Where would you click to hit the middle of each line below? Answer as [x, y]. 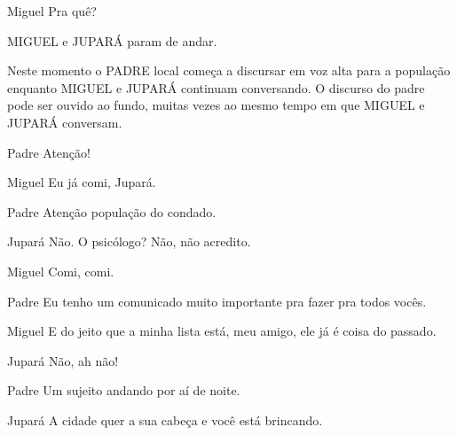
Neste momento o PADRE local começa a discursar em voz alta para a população [229, 70]
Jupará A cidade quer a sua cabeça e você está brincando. [165, 419]
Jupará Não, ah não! [63, 360]
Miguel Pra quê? [52, 11]
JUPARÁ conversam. [65, 122]
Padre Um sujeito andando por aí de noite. [124, 390]
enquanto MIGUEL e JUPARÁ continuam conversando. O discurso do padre [216, 87]
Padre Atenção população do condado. [112, 211]
